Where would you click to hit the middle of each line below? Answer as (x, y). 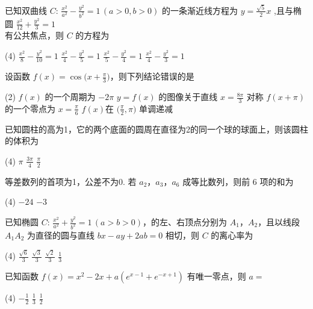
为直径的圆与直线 (61, 235)
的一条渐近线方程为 (200, 10)
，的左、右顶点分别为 (185, 222)
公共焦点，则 (38, 35)
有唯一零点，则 (216, 276)
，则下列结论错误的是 (152, 76)
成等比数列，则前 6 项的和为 (238, 181)
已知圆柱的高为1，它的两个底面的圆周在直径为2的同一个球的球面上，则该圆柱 (156, 129)
